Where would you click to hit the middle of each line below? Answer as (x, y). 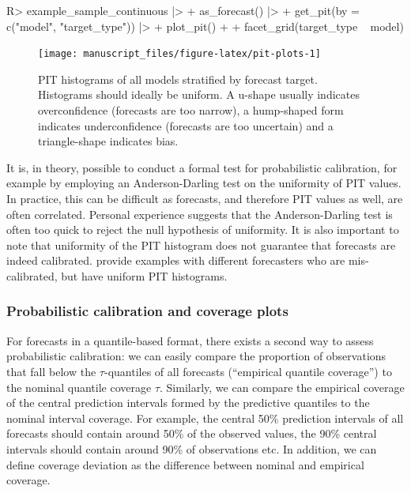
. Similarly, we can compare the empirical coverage (282, 387)
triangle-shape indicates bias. (108, 141)
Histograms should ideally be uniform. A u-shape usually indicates (199, 94)
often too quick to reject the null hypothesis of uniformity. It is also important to (203, 230)
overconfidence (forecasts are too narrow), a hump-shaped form (191, 110)
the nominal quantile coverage (79, 387)
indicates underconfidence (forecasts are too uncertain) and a (186, 125)
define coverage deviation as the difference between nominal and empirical (185, 464)
